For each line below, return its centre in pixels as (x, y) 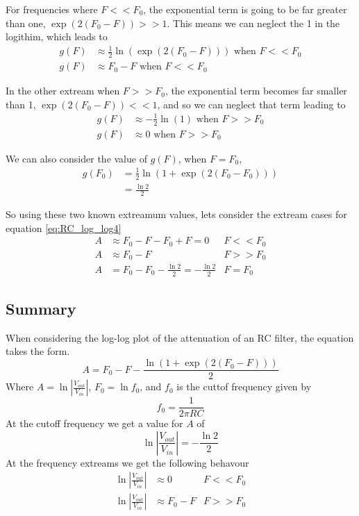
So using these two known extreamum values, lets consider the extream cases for (176, 214)
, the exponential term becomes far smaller (256, 91)
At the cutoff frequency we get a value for (94, 423)
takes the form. (38, 351)
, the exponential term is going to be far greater (245, 9)
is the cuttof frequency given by (244, 386)
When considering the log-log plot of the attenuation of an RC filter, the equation (180, 337)
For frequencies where (52, 9)
